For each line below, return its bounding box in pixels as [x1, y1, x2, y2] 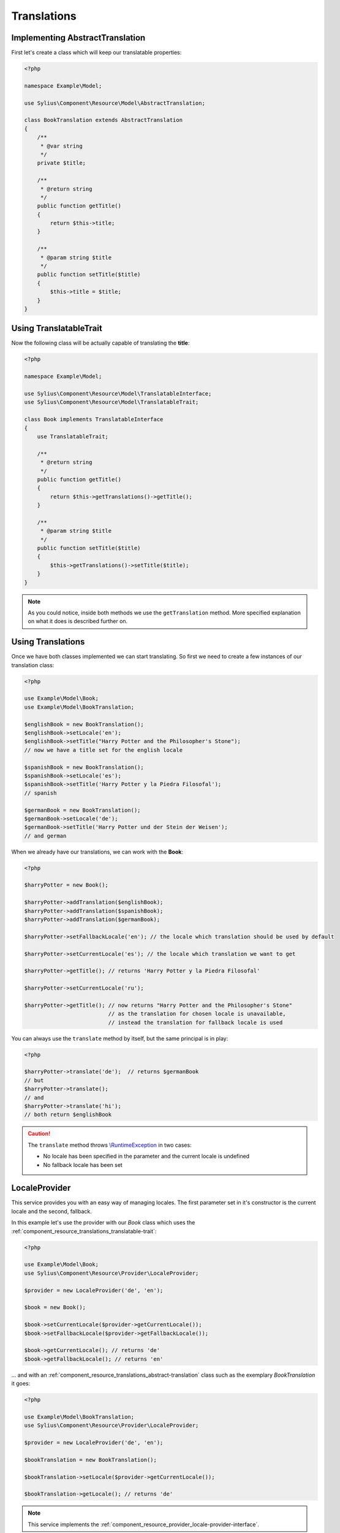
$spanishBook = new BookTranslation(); [24, 763, 144, 771]
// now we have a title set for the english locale [24, 746, 183, 754]
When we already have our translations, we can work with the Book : [11, 848, 184, 855]
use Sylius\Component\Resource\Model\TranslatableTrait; [24, 399, 199, 406]
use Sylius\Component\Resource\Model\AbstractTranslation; [24, 99, 205, 107]
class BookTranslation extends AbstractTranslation [24, 117, 183, 124]
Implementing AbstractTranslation [11, 32, 146, 43]
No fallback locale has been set [43, 1161, 123, 1168]
